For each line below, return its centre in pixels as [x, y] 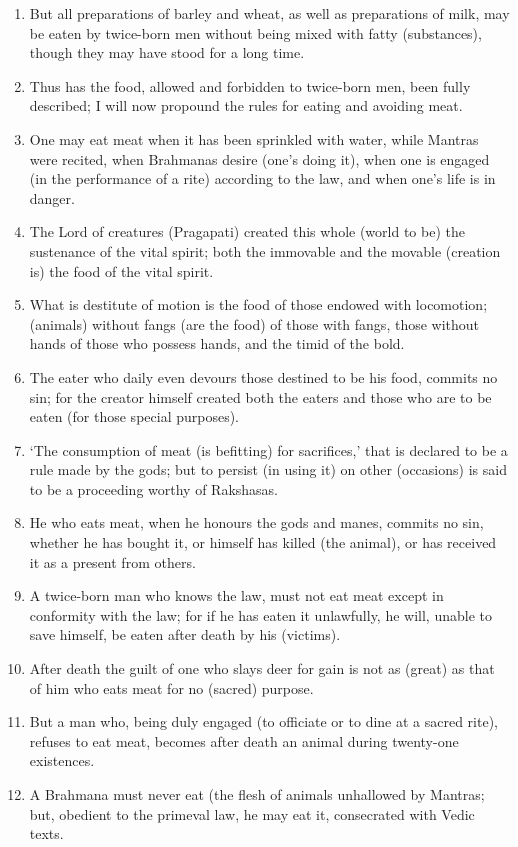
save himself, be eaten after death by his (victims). [185, 634]
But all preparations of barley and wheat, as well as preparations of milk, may [269, 13]
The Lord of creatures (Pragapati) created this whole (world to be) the [247, 231]
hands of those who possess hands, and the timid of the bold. [217, 343]
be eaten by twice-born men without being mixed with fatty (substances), [255, 32]
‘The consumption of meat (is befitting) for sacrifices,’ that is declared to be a [268, 449]
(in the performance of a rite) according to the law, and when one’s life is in [262, 178]
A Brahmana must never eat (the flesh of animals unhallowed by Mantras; [257, 794]
